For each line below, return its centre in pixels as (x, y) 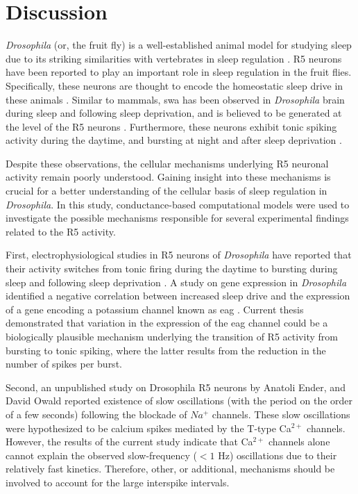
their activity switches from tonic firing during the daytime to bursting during (172, 269)
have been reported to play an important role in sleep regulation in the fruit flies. (179, 72)
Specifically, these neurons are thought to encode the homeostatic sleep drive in (174, 85)
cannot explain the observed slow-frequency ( (101, 455)
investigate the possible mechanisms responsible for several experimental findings (177, 218)
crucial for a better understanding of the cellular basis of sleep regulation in (167, 191)
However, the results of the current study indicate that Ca (129, 442)
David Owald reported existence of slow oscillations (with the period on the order (179, 401)
